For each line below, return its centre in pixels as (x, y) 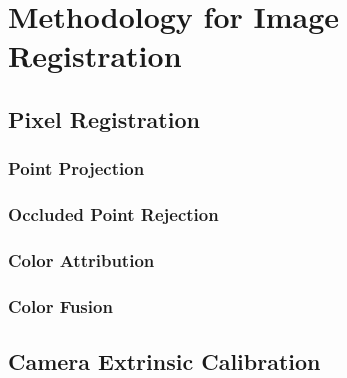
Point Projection (76, 168)
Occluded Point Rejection (113, 214)
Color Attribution (81, 259)
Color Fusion (60, 305)
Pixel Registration (104, 118)
